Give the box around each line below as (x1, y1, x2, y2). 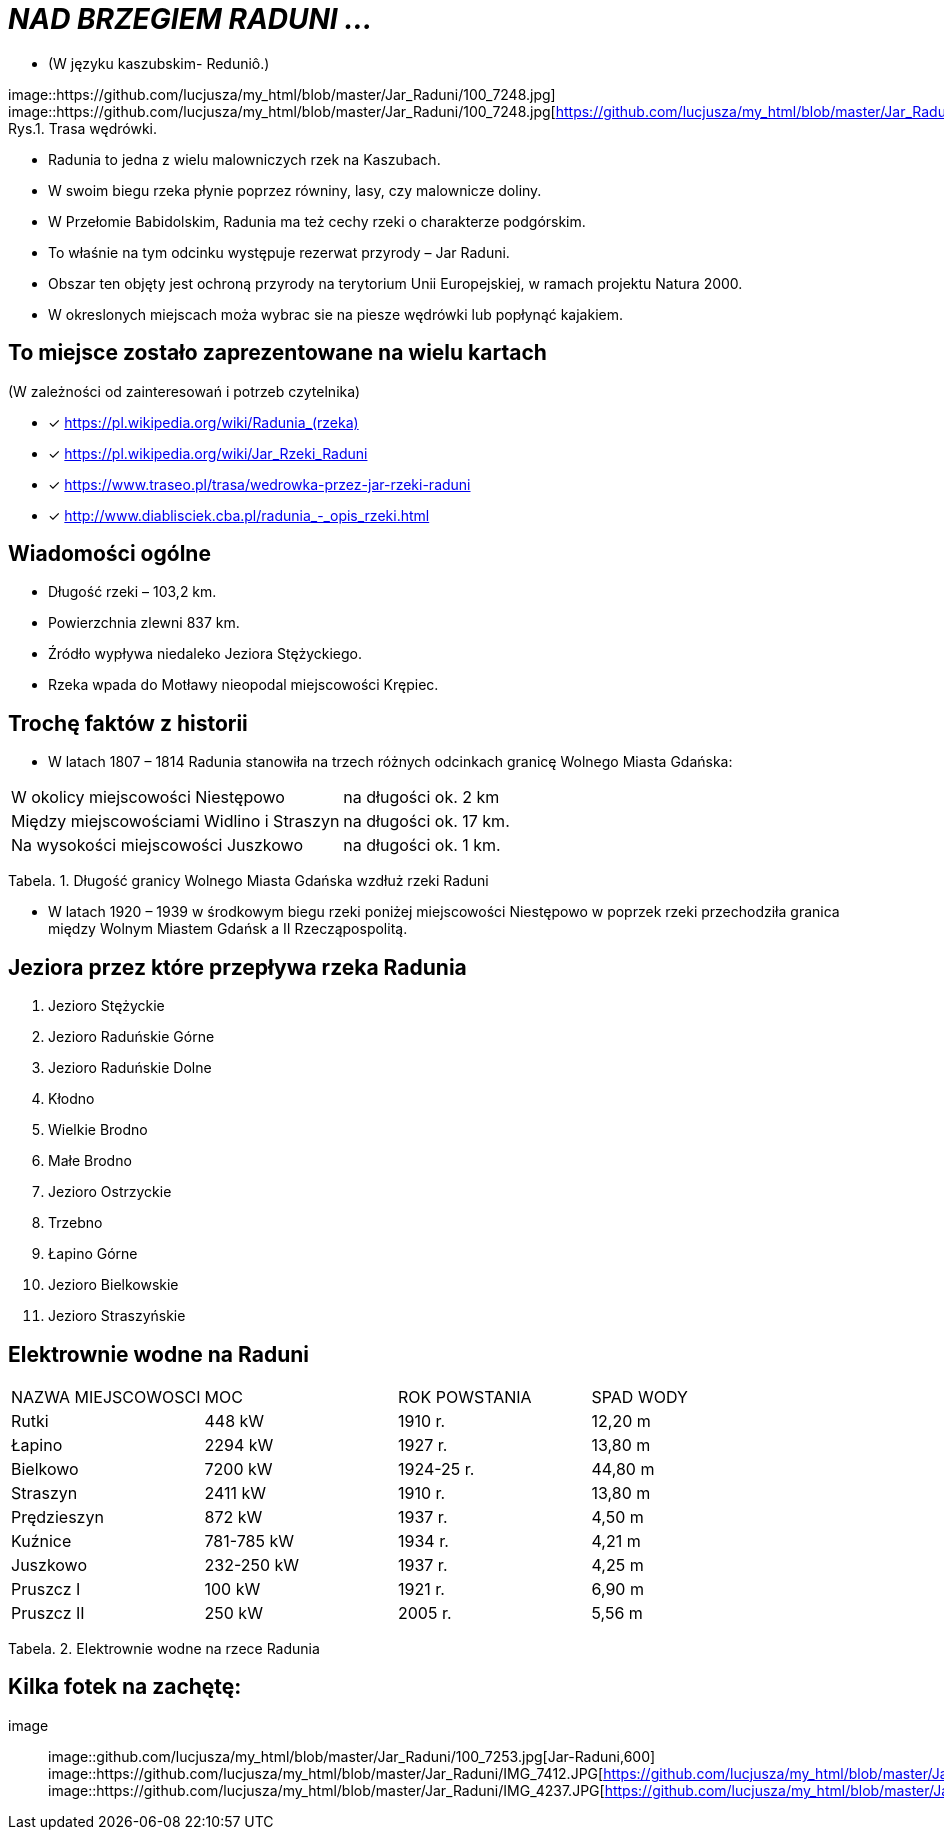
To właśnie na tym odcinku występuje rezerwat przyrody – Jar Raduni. (48, 243, 510, 261)
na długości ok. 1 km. (343, 835, 501, 856)
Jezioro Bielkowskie (48, 1276, 179, 1294)
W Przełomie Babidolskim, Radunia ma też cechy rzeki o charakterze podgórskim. (48, 212, 586, 230)
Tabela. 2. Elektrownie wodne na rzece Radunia (8, 1639, 320, 1657)
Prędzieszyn (11, 1506, 104, 1527)
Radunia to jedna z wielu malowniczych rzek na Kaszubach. (48, 150, 441, 168)
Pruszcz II (11, 1602, 85, 1623)
